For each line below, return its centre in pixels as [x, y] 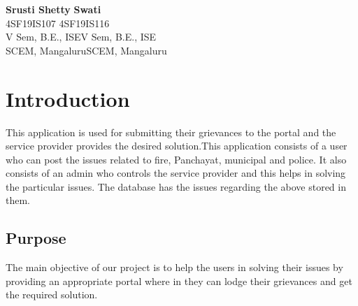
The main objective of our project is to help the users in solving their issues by [174, 267]
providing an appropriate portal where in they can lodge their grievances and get [179, 280]
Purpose [36, 238]
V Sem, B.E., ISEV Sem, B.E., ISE [81, 37]
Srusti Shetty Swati [53, 9]
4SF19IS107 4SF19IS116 [58, 23]
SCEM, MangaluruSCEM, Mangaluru [86, 50]
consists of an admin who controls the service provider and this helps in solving [176, 173]
